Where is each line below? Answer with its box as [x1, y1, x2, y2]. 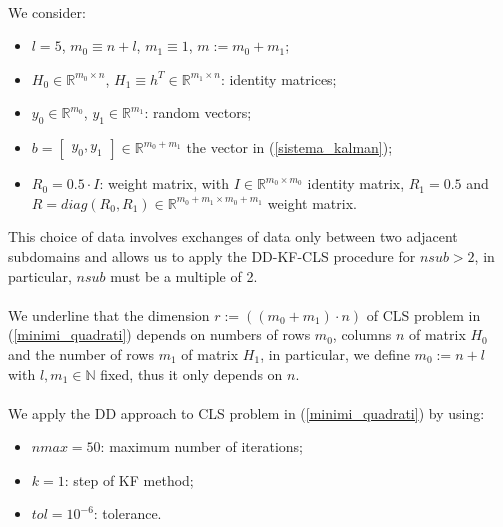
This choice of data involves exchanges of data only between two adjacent [8, 226, 458, 247]
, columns [332, 324, 392, 345]
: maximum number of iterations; [100, 436, 303, 457]
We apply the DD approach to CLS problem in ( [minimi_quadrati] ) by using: [8, 402, 485, 423]
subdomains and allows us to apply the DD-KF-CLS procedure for [8, 245, 416, 266]
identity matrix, [307, 173, 405, 194]
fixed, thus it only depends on [100, 363, 283, 384]
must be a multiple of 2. [110, 265, 258, 286]
